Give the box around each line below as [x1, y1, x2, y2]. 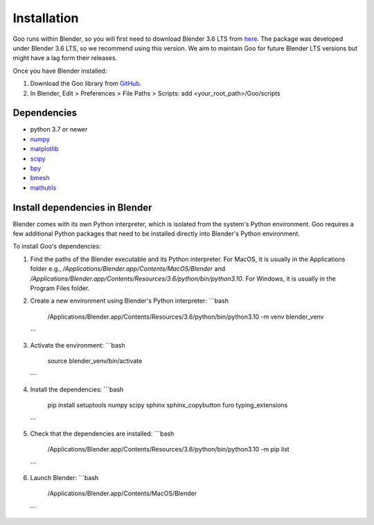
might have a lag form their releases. [12, 54, 118, 62]
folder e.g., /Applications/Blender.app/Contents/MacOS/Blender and [30, 265, 226, 273]
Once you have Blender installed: [12, 66, 107, 75]
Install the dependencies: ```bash [30, 385, 124, 393]
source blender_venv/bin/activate [47, 357, 143, 365]
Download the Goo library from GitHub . [30, 80, 142, 88]
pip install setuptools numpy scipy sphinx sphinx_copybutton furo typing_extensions [47, 401, 288, 409]
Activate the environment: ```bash [30, 341, 126, 349]
